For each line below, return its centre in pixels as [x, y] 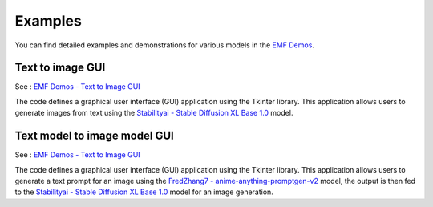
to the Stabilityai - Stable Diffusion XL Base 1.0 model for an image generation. [144, 192]
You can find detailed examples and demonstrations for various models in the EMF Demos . [164, 45]
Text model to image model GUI [94, 136]
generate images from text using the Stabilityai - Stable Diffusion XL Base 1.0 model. [154, 113]
